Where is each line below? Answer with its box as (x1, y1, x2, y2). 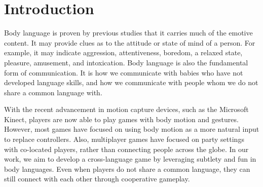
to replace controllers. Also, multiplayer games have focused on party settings (4, 134, 244, 144)
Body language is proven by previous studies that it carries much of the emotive (4, 27, 253, 38)
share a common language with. (4, 87, 102, 97)
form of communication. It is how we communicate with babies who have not (4, 67, 243, 78)
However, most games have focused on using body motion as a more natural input (4, 124, 259, 134)
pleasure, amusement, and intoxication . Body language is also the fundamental (4, 57, 248, 67)
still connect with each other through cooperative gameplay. (4, 173, 190, 184)
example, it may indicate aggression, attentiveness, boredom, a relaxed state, (4, 47, 243, 58)
